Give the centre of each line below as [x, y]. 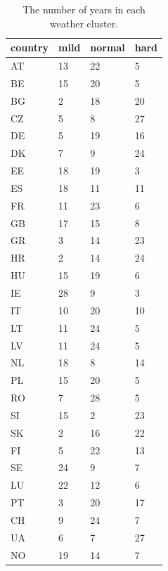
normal [108, 47]
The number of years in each [84, 9]
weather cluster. [84, 23]
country [30, 47]
